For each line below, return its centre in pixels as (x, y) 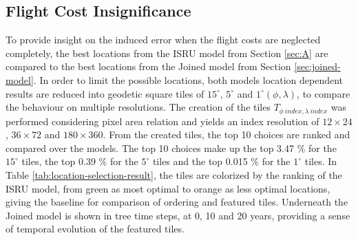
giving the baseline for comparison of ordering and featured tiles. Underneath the (177, 202)
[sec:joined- (317, 66)
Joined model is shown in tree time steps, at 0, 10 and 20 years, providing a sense (178, 215)
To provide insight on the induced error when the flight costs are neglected (163, 40)
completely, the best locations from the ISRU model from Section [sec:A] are (167, 53)
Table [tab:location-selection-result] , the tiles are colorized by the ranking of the (174, 175)
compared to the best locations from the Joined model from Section (148, 66)
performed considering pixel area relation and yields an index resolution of (162, 121)
